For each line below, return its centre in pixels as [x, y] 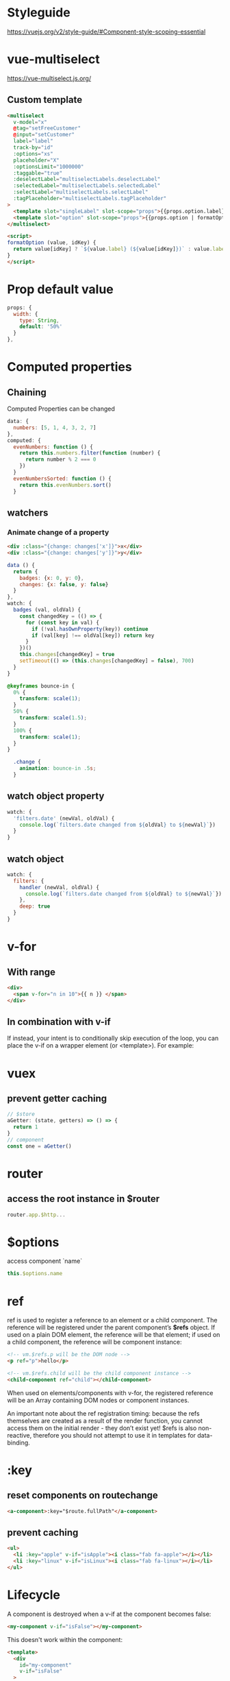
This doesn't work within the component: [65, 1639]
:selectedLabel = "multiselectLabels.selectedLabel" [87, 186]
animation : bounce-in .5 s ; [58, 769]
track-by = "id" [33, 148]
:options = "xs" [33, 154]
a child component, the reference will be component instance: [95, 1342]
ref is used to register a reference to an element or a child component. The [112, 1320]
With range [31, 972]
